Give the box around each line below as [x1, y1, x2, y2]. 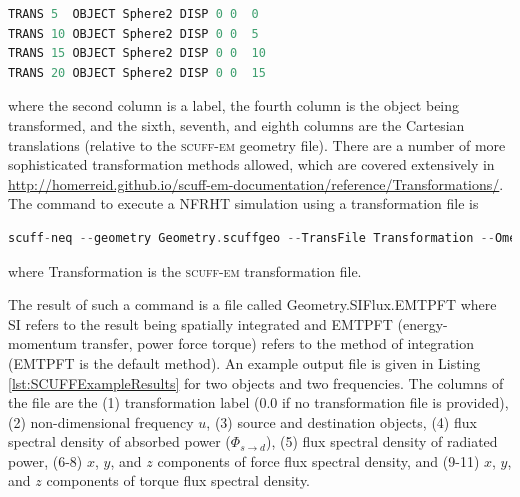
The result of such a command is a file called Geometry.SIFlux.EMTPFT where [8, 294, 497, 315]
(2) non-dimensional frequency [8, 411, 194, 432]
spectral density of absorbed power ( [8, 431, 231, 452]
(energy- [397, 313, 448, 334]
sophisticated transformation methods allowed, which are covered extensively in [8, 154, 495, 175]
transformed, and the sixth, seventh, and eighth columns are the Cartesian [8, 114, 465, 135]
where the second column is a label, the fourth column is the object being [8, 95, 460, 116]
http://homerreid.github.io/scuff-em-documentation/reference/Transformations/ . [8, 173, 504, 194]
